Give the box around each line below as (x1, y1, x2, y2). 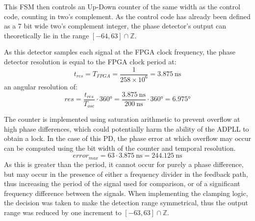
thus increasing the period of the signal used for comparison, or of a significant (4, 178, 240, 189)
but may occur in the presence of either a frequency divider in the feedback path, (4, 168, 248, 179)
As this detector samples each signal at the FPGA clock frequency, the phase (4, 47, 235, 57)
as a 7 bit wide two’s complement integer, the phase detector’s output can (4, 21, 226, 31)
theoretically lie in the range (4, 30, 89, 40)
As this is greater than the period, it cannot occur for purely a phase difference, (4, 159, 244, 169)
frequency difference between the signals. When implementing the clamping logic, (4, 188, 248, 198)
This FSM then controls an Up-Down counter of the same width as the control (4, 1, 240, 11)
